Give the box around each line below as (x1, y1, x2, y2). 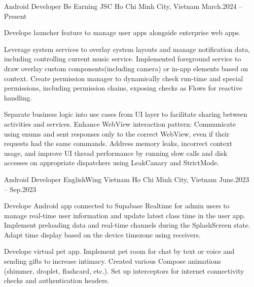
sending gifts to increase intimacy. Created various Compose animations (4, 256, 221, 266)
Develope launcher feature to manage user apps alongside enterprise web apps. (4, 27, 241, 38)
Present (4, 10, 27, 21)
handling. (4, 92, 32, 102)
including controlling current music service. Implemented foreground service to (4, 53, 241, 64)
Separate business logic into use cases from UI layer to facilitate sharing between (4, 109, 248, 119)
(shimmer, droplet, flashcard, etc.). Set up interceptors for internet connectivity (4, 265, 244, 276)
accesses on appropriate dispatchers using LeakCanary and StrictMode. (4, 157, 219, 168)
